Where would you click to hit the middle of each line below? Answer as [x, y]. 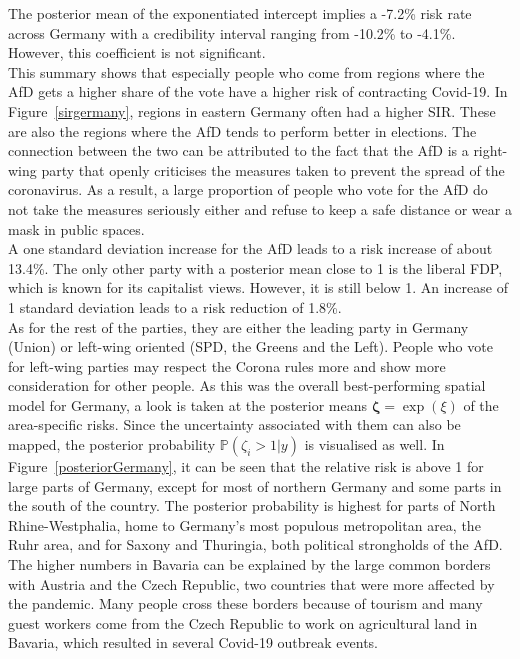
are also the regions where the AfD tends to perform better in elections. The [242, 130]
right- [490, 150]
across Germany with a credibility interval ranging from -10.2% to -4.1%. [232, 32]
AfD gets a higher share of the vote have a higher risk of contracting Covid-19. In [258, 91]
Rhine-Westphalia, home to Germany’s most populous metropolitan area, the [244, 524]
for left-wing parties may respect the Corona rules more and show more [227, 365]
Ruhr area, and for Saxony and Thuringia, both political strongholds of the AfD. [255, 544]
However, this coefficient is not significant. [137, 52]
